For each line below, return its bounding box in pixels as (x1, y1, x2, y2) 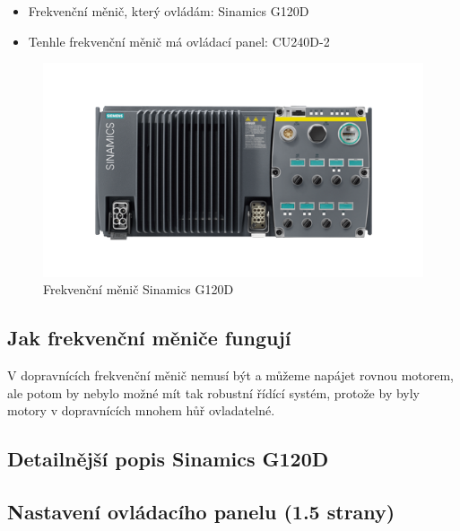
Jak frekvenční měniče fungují (7, 324, 291, 352)
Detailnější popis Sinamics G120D (7, 445, 329, 473)
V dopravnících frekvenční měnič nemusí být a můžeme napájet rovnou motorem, (7, 366, 454, 385)
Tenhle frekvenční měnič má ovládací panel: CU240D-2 (28, 31, 330, 50)
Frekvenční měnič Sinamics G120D (43, 280, 234, 299)
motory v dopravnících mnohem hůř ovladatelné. (7, 401, 275, 420)
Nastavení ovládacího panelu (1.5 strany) (7, 498, 395, 526)
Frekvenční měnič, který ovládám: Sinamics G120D (28, 2, 309, 20)
